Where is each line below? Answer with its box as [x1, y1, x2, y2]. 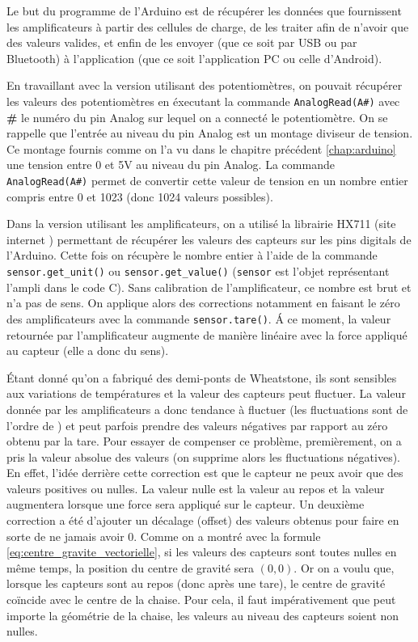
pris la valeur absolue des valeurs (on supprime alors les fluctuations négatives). [6, 448, 400, 465]
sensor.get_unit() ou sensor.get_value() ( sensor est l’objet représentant [6, 263, 390, 280]
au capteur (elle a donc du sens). [6, 342, 169, 359]
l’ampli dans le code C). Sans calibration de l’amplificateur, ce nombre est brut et [6, 278, 412, 295]
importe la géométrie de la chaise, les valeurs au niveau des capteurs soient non [6, 606, 399, 623]
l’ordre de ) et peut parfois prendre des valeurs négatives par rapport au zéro [6, 416, 388, 433]
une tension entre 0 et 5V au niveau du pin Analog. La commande [6, 156, 335, 173]
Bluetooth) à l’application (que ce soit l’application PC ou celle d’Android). [6, 49, 382, 66]
